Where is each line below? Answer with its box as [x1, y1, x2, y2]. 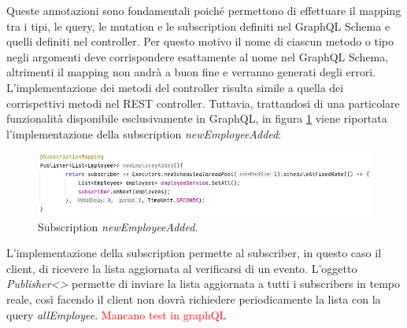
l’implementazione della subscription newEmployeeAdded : [6, 125, 282, 142]
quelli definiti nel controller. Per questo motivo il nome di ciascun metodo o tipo [6, 33, 394, 50]
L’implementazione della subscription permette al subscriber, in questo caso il [6, 245, 382, 261]
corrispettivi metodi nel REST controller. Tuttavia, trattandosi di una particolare [6, 94, 400, 111]
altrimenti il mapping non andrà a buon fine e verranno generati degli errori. [6, 64, 376, 80]
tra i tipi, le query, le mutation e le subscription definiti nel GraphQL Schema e [6, 17, 390, 34]
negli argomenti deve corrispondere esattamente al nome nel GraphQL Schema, [6, 48, 389, 64]
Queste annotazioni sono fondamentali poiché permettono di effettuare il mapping [6, 2, 401, 18]
